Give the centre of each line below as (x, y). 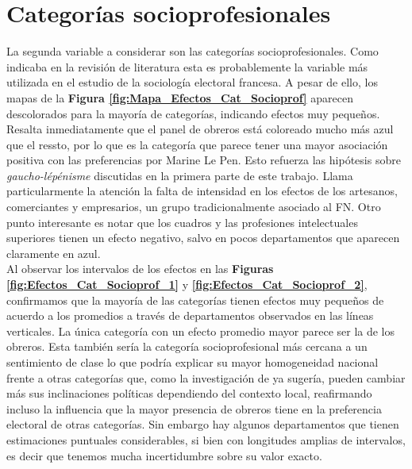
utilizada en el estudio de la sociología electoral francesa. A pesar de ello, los (192, 82)
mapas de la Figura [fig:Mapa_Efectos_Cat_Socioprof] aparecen (180, 97)
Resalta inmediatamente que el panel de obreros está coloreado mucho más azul (200, 129)
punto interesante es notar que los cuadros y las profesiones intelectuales (182, 222)
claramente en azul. (54, 253)
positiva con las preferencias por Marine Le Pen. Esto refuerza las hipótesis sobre (204, 160)
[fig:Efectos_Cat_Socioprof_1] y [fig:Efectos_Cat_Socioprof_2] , (187, 284)
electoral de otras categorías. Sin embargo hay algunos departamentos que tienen (203, 424)
